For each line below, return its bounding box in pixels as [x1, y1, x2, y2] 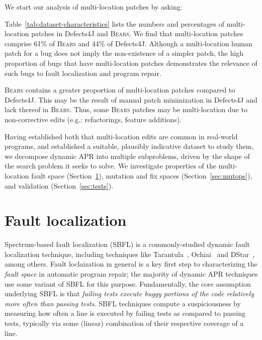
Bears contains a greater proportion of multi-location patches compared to [5, 84, 235, 95]
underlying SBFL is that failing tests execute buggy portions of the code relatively [5, 288, 254, 299]
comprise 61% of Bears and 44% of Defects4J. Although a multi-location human [5, 38, 252, 48]
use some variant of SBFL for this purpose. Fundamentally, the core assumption [5, 278, 251, 289]
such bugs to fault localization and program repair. [5, 67, 161, 78]
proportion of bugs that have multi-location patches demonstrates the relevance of [5, 57, 257, 68]
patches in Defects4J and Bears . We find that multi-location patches [31, 28, 243, 39]
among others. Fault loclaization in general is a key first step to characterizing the [5, 259, 257, 269]
